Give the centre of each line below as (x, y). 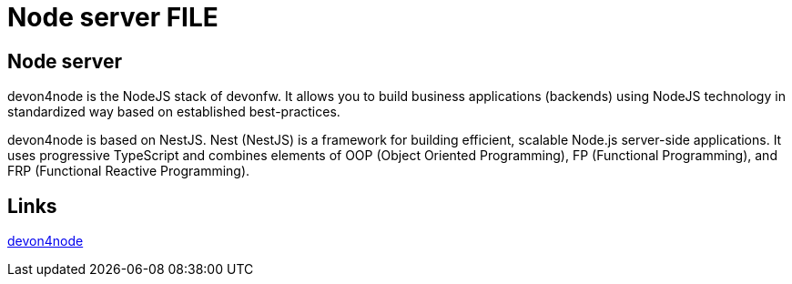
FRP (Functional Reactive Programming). (129, 171)
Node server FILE (113, 17)
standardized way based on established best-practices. (174, 112)
